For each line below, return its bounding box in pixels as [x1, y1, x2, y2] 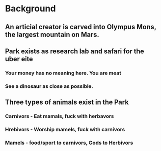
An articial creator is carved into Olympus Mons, [5, 23, 157, 31]
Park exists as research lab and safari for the [5, 47, 144, 55]
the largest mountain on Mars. [5, 30, 100, 38]
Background [5, 3, 56, 14]
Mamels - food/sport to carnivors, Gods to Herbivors [5, 139, 134, 146]
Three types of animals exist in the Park [5, 98, 129, 107]
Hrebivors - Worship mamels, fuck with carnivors [5, 126, 125, 133]
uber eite [5, 55, 33, 63]
